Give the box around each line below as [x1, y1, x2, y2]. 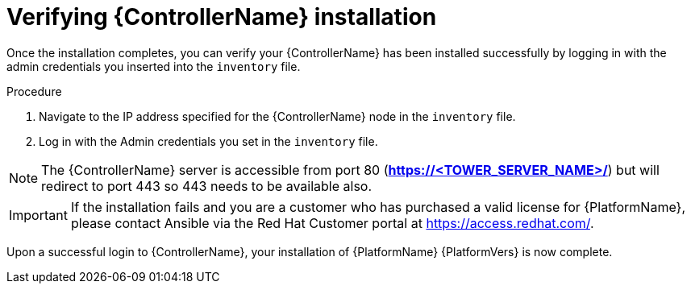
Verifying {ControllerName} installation [6, 3, 437, 31]
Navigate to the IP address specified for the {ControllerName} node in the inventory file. [39, 109, 516, 123]
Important [9, 206, 68, 223]
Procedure [6, 84, 62, 98]
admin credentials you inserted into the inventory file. [6, 59, 301, 73]
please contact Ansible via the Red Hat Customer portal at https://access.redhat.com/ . [70, 214, 594, 231]
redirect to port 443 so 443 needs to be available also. [41, 177, 373, 194]
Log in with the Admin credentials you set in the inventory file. [39, 134, 378, 148]
